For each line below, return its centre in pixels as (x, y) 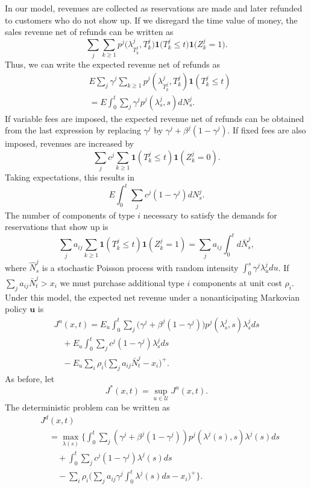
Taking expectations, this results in (70, 177)
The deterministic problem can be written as (87, 407)
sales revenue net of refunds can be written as (89, 32)
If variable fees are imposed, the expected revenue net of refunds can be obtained (155, 118)
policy (16, 309)
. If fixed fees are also (267, 130)
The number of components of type (70, 215)
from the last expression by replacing (73, 130)
